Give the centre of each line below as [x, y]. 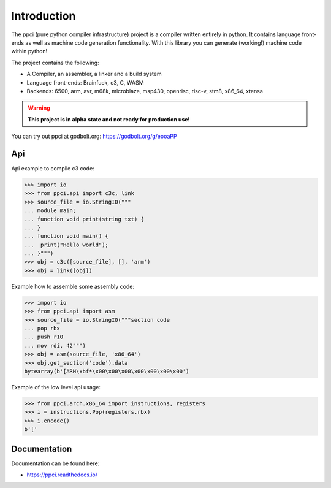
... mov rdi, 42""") [55, 345]
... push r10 [44, 337]
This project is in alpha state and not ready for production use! [109, 119]
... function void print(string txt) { [84, 219]
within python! [29, 51]
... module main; [50, 211]
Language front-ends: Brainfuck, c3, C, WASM [85, 82]
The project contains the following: [55, 63]
